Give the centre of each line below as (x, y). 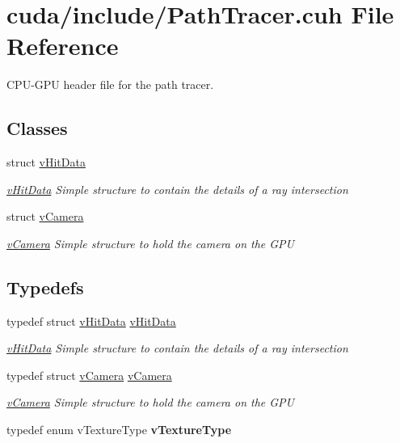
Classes (37, 128)
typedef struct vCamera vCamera (89, 375)
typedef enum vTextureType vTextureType (119, 430)
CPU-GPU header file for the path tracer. (110, 84)
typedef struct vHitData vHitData (91, 321)
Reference (63, 46)
